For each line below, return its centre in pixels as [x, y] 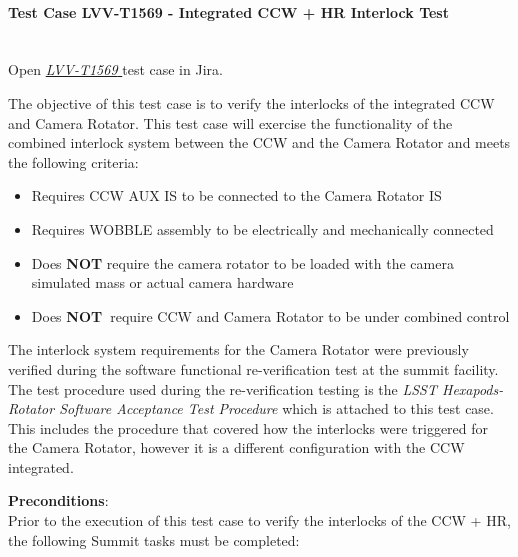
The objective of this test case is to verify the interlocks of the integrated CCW [251, 102]
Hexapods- [472, 388]
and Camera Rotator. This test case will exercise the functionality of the [230, 122]
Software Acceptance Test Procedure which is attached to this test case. [276, 408]
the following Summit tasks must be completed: [154, 539]
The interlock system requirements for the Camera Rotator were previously [238, 349]
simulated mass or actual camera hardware [162, 282]
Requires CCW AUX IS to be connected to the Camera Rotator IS [236, 195]
